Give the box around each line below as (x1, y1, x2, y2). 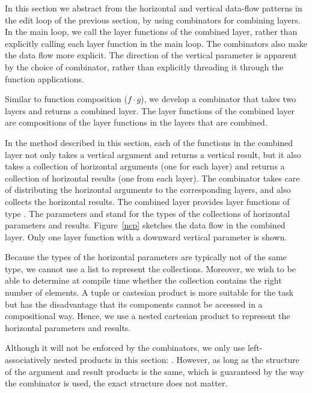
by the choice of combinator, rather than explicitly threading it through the (5, 60, 284, 73)
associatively (5, 353, 51, 366)
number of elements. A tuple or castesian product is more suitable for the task (5, 286, 294, 299)
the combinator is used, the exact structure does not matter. (5, 377, 228, 389)
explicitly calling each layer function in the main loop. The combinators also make (5, 37, 308, 49)
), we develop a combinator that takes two (141, 93, 296, 105)
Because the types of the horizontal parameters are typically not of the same (5, 251, 287, 263)
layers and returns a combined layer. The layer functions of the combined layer (5, 104, 295, 117)
